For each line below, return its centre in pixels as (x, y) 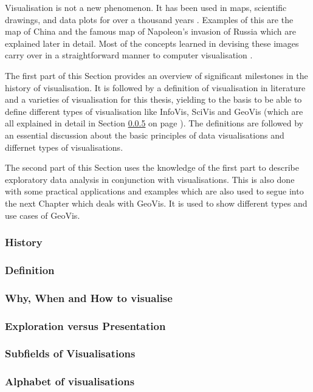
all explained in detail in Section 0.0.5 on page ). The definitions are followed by (154, 123)
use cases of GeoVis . (43, 215)
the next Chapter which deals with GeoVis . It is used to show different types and (156, 203)
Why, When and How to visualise (89, 297)
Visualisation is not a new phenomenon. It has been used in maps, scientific (146, 7)
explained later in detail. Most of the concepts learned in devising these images (152, 43)
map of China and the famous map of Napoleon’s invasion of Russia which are (150, 31)
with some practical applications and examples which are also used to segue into (154, 191)
